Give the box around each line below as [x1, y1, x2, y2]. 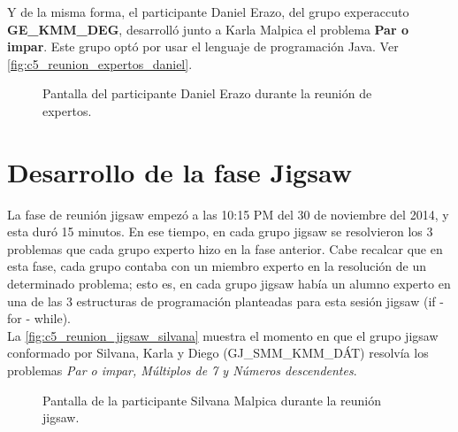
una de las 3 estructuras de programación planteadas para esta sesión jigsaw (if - [7, 291, 444, 310]
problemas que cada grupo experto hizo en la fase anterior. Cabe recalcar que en [7, 239, 443, 258]
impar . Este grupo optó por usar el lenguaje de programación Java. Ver [7, 37, 399, 56]
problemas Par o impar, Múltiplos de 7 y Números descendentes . [7, 361, 357, 380]
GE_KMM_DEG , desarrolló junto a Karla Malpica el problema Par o [7, 19, 408, 38]
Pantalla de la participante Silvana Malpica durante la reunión [42, 390, 382, 409]
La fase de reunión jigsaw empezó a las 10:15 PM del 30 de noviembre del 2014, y [7, 204, 449, 223]
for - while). [7, 309, 71, 328]
